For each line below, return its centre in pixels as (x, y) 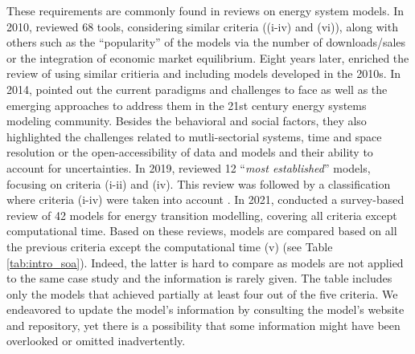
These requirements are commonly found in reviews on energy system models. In (205, 10)
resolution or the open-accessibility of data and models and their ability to (190, 152)
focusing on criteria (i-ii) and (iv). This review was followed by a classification (199, 183)
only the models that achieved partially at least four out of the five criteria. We (202, 293)
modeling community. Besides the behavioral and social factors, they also (187, 121)
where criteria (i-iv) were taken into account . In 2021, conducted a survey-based (205, 199)
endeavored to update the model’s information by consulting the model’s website (205, 309)
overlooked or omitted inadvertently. (96, 341)
